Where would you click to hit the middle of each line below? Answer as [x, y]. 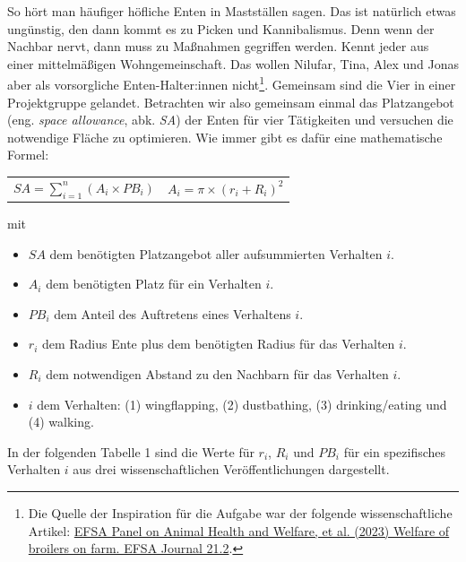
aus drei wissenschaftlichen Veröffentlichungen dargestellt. [231, 469]
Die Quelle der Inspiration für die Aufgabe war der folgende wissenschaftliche [240, 512]
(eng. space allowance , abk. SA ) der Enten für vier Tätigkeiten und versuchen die [230, 120]
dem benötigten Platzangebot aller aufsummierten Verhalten [216, 253]
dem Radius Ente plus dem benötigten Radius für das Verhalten [218, 344]
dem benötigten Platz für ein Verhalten [154, 284]
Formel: [28, 155]
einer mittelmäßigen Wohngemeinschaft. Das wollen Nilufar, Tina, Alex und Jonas [233, 63]
